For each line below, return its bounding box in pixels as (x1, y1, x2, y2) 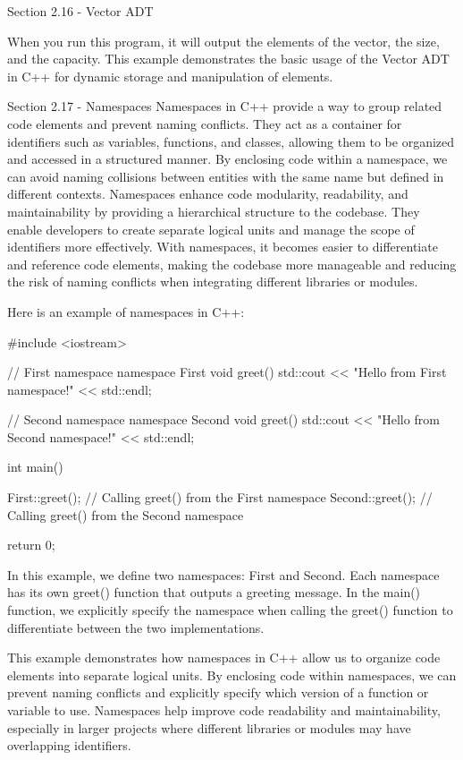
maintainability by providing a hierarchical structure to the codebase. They (7, 201, 420, 220)
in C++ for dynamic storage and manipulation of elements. (7, 66, 333, 85)
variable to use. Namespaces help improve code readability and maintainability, (7, 701, 441, 719)
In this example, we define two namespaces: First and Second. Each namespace (7, 565, 440, 584)
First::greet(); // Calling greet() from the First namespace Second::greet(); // (7, 488, 433, 507)
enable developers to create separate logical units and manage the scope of (7, 219, 415, 238)
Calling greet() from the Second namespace (7, 505, 244, 524)
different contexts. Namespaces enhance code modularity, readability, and (7, 184, 408, 203)
